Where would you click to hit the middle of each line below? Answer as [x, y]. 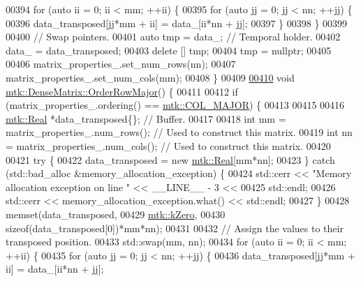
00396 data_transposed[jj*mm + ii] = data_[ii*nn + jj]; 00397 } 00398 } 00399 [177, 23]
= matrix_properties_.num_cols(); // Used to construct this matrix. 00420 [168, 145]
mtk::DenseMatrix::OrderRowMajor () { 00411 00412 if [122, 91]
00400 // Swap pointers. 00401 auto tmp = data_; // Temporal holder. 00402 [173, 37]
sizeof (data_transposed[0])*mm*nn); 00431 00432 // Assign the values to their [175, 228]
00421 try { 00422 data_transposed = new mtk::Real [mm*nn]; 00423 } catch [170, 159]
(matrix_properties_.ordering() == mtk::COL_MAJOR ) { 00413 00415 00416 [175, 105]
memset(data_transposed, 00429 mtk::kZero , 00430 [116, 214]
